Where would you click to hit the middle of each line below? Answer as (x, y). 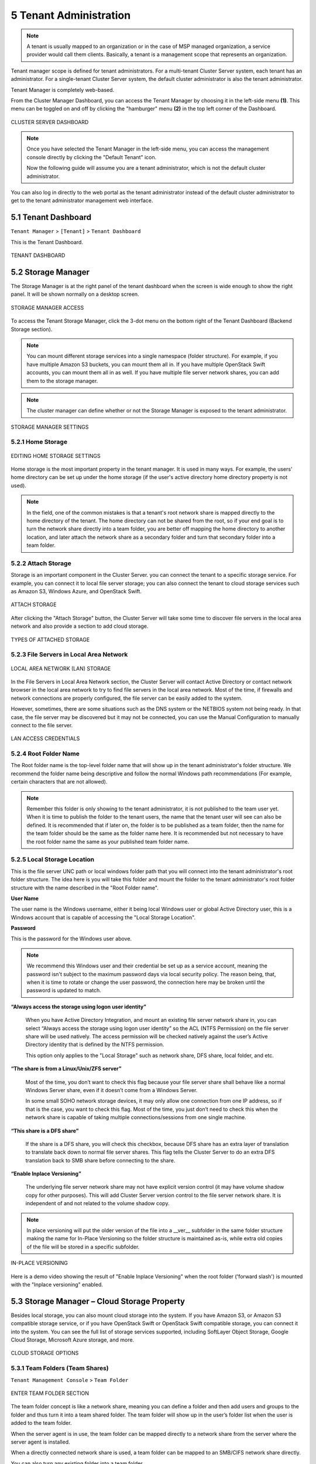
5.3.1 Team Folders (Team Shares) (60, 1369)
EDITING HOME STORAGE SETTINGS (56, 456)
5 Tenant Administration (71, 15)
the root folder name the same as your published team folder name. (108, 842)
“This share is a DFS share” (45, 1131)
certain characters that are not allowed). (59, 782)
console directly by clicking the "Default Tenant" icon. (92, 157)
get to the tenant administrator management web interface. (82, 201)
